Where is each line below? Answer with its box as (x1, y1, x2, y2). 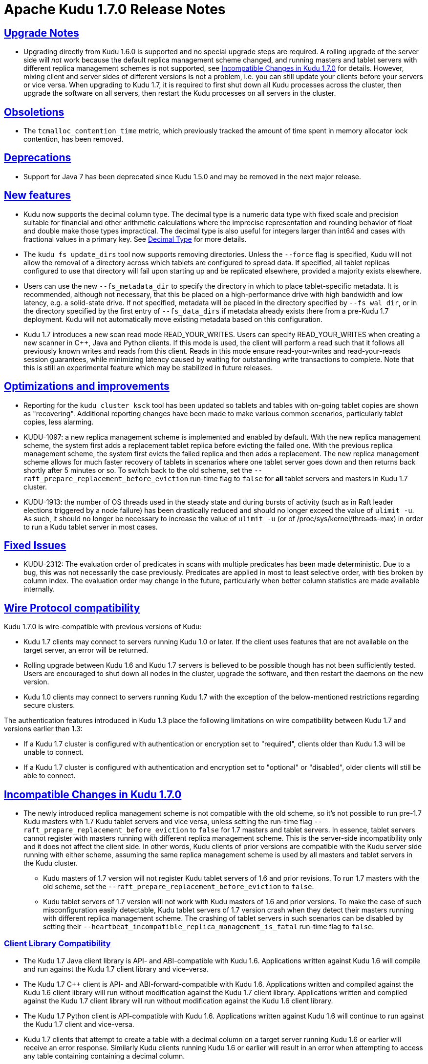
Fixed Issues (4, 539, 66, 552)
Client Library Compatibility (4, 938, 111, 949)
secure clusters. (23, 701, 75, 710)
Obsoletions (4, 106, 64, 118)
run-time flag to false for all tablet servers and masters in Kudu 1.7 (190, 474, 408, 483)
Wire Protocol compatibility (4, 601, 140, 614)
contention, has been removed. (23, 135, 124, 144)
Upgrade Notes (4, 26, 79, 39)
